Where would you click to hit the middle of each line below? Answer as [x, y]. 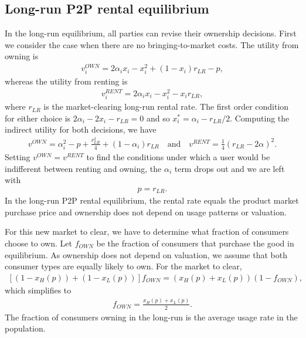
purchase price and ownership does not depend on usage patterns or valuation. [146, 212]
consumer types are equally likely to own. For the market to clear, [123, 266]
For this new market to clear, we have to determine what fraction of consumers [147, 231]
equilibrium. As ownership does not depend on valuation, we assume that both [146, 254]
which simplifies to [38, 290]
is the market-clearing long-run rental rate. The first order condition [166, 107]
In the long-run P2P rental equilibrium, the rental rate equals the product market [152, 200]
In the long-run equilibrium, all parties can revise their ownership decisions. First [151, 33]
